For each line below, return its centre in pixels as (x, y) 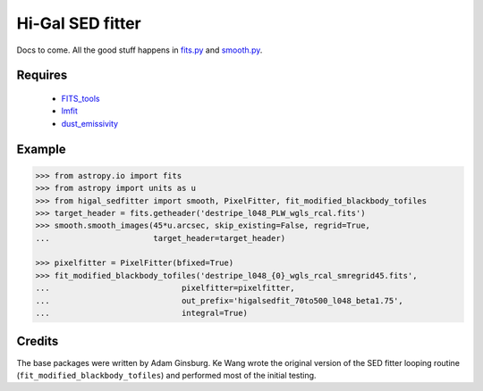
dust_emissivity (90, 123)
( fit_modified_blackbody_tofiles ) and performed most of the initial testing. (166, 375)
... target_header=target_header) (161, 238)
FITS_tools (80, 98)
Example (41, 149)
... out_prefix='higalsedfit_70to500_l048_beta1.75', (220, 300)
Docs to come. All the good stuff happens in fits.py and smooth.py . (140, 50)
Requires (42, 75)
